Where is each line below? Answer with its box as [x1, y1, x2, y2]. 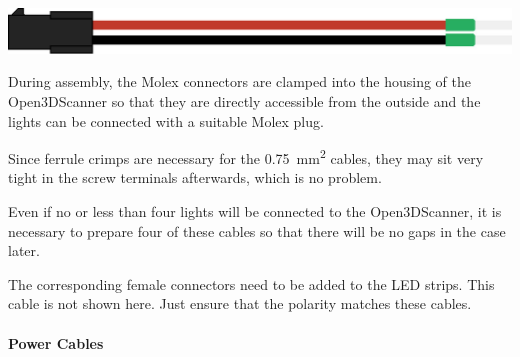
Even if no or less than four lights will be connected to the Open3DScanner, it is [8, 201, 502, 222]
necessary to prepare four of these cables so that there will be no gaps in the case [8, 220, 506, 241]
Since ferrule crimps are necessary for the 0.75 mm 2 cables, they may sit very [8, 145, 484, 168]
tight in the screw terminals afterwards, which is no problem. [8, 167, 382, 188]
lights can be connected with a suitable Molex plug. [8, 110, 324, 131]
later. [8, 240, 40, 261]
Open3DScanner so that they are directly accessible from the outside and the [8, 91, 481, 111]
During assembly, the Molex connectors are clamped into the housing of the [8, 71, 472, 92]
